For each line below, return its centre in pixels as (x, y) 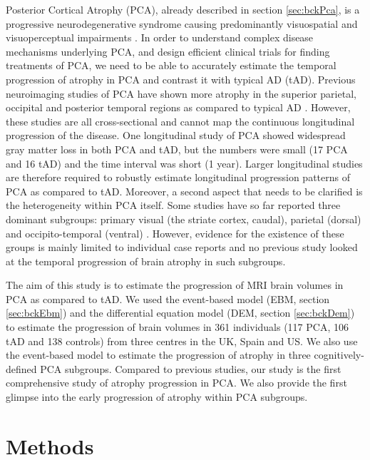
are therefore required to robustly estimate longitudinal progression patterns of (178, 177)
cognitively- (339, 355)
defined (21, 368)
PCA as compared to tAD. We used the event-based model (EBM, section (168, 298)
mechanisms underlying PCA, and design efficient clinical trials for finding (168, 51)
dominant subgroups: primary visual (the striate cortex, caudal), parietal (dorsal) (184, 219)
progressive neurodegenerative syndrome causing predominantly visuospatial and (182, 23)
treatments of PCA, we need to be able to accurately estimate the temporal (171, 65)
